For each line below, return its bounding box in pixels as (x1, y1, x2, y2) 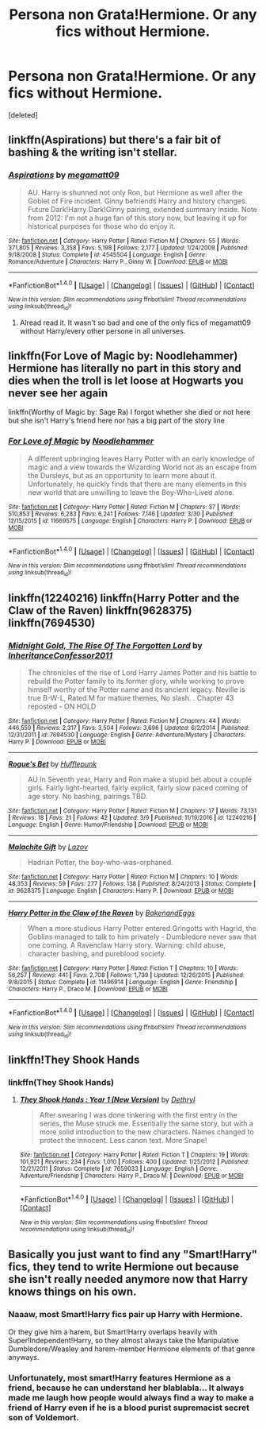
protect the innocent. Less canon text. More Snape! (39, 1136, 207, 1145)
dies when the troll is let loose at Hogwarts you (8, 374, 244, 387)
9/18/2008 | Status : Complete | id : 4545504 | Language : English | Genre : (8, 250, 207, 259)
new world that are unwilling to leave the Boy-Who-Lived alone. (27, 487, 235, 497)
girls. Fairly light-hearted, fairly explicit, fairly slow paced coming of (27, 783, 249, 793)
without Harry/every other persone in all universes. (19, 326, 186, 335)
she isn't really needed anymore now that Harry (8, 1273, 248, 1286)
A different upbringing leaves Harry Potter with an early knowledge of (27, 454, 255, 463)
